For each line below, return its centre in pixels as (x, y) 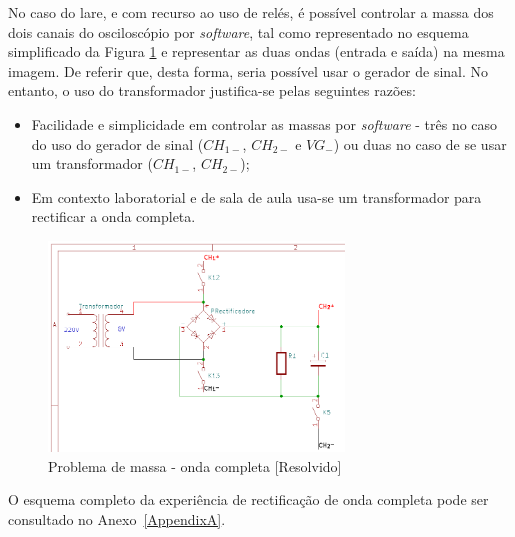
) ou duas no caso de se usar (420, 143)
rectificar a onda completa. (113, 216)
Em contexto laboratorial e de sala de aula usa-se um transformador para (256, 196)
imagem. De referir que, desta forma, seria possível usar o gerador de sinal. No (248, 70)
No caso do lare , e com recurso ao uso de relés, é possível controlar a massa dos (251, 12)
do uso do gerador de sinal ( (117, 143)
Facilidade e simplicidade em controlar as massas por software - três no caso (264, 123)
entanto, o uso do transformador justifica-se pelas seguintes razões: (212, 90)
